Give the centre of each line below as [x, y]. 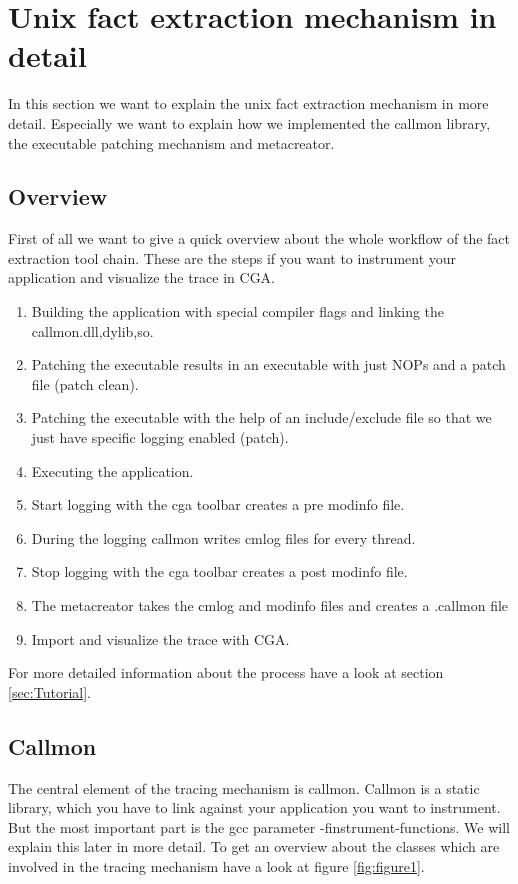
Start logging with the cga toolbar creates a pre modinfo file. [218, 504]
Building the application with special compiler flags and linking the [238, 311]
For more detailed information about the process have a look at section [226, 672]
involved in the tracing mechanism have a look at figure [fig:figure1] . [216, 865]
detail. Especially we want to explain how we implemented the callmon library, [249, 122]
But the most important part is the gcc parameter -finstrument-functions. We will [259, 826]
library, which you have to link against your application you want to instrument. [254, 807]
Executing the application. [112, 470]
